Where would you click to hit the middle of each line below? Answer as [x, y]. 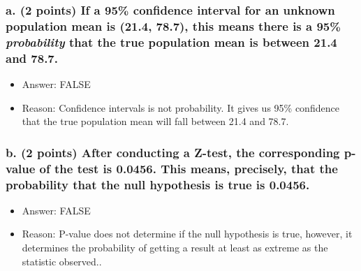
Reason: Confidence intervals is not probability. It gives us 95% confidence [180, 107]
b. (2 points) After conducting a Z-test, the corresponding [173, 152]
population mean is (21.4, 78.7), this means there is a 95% [173, 25]
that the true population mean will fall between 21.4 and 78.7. [155, 121]
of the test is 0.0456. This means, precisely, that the [189, 168]
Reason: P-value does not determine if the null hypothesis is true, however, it [187, 234]
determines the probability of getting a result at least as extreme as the [175, 248]
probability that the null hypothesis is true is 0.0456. [158, 184]
